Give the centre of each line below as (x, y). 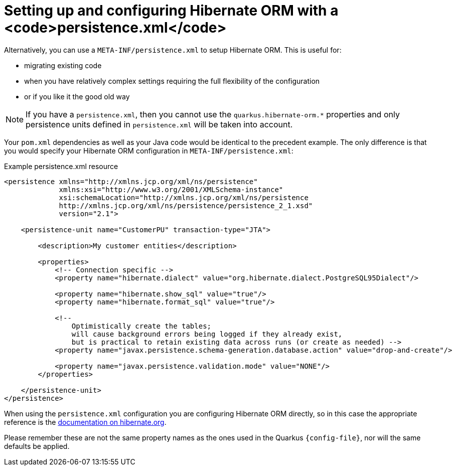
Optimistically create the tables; (141, 326)
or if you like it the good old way (77, 96)
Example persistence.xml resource (61, 166)
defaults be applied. (37, 446)
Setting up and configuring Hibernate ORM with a (171, 11)
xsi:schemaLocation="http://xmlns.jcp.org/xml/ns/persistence (184, 197)
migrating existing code (63, 65)
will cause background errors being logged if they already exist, (207, 334)
